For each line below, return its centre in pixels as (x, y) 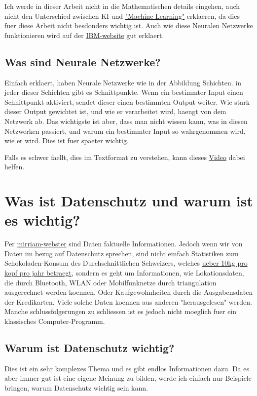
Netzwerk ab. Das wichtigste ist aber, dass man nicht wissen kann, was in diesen (126, 121)
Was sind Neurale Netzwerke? (83, 61)
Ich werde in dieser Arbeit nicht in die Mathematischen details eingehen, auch (122, 6)
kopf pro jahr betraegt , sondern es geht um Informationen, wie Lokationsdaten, (124, 273)
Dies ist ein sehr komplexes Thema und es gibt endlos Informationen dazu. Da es (127, 368)
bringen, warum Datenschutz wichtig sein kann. (76, 387)
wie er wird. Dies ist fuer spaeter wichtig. (67, 140)
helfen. (15, 167)
